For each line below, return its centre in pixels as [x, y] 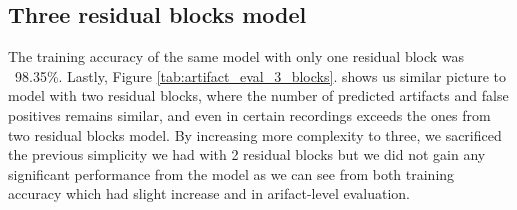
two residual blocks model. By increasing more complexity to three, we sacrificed [255, 134]
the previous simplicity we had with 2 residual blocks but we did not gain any [247, 154]
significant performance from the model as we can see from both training [231, 173]
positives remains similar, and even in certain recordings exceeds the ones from [249, 114]
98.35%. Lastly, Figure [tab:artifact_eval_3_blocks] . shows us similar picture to [260, 75]
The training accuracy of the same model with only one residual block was [236, 56]
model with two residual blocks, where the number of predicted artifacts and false [258, 95]
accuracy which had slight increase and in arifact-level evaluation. [209, 193]
